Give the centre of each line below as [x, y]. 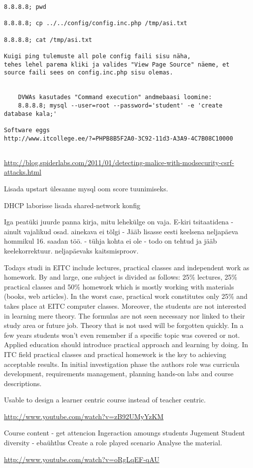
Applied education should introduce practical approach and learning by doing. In [126, 344]
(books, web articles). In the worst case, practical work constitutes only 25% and [126, 296]
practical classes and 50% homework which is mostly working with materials [119, 286]
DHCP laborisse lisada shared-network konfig [72, 205]
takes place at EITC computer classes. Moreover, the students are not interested [125, 306]
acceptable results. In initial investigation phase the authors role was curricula [122, 364]
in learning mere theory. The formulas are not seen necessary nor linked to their [125, 315]
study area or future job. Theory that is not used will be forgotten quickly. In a [124, 325]
